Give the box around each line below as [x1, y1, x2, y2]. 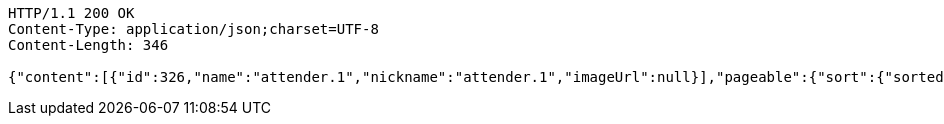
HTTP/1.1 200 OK [8, 5, 135, 21]
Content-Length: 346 [8, 37, 169, 53]
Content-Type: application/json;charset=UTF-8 [8, 21, 379, 37]
